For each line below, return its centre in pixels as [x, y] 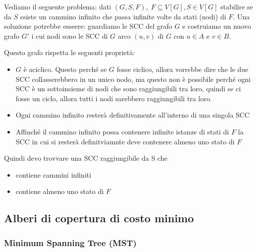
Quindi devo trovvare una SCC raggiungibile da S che [86, 158]
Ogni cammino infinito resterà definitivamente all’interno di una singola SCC [133, 115]
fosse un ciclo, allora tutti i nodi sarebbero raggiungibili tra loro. [114, 98]
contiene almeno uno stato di [60, 191]
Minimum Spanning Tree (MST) [70, 242]
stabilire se [237, 6]
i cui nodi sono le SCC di [70, 35]
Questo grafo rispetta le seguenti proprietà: [69, 52]
